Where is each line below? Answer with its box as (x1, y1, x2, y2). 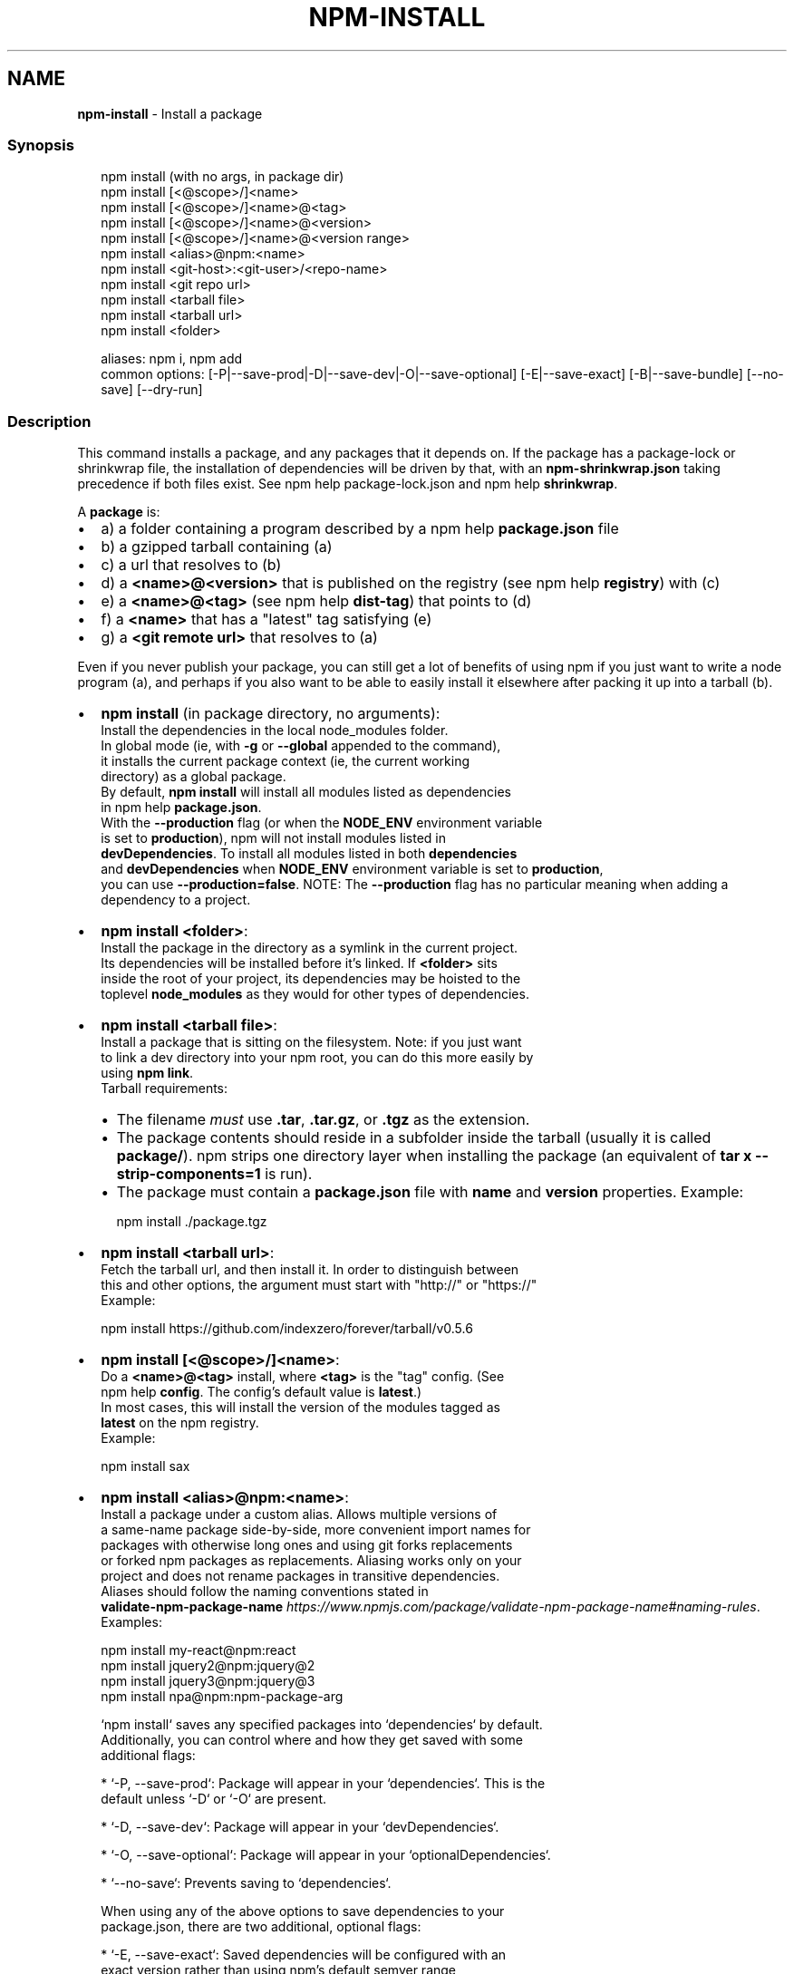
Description (7, 411, 92, 431)
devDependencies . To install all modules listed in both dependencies (101, 846, 518, 862)
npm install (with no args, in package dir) (101, 169, 344, 185)
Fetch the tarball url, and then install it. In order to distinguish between (101, 1262, 519, 1278)
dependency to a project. (101, 892, 251, 908)
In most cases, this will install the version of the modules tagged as (101, 1399, 500, 1416)
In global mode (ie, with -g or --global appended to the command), (101, 738, 501, 754)
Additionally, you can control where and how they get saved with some (101, 1732, 523, 1748)
